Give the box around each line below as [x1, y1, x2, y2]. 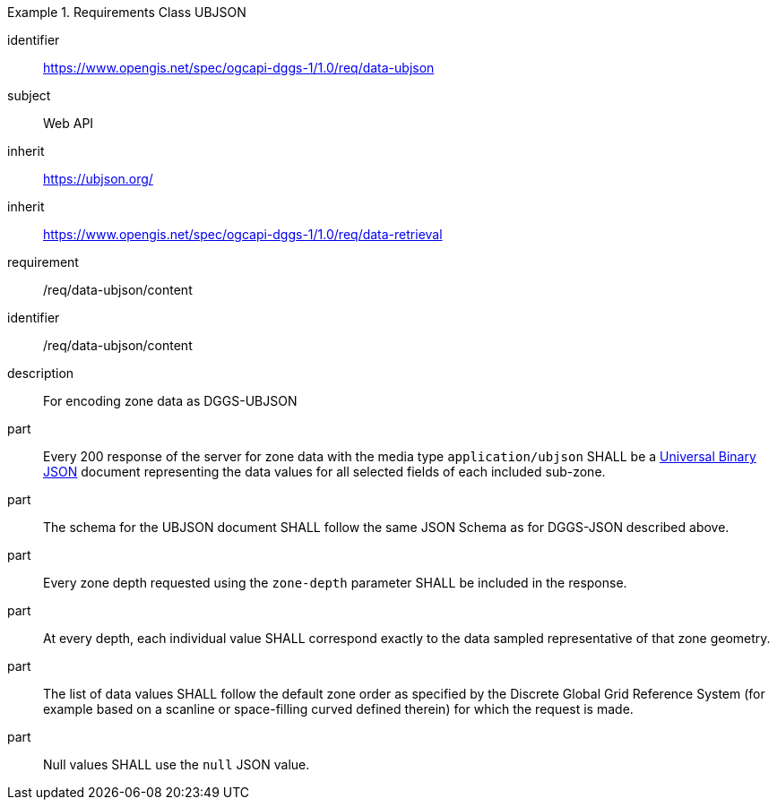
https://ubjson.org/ [43, 171, 153, 186]
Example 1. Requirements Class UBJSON [7, 4, 246, 20]
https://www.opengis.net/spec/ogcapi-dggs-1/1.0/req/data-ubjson [43, 60, 435, 75]
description [7, 365, 74, 381]
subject [7, 88, 51, 103]
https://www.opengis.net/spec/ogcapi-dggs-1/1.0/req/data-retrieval [43, 227, 443, 242]
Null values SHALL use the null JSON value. [43, 757, 310, 772]
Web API [43, 116, 94, 131]
